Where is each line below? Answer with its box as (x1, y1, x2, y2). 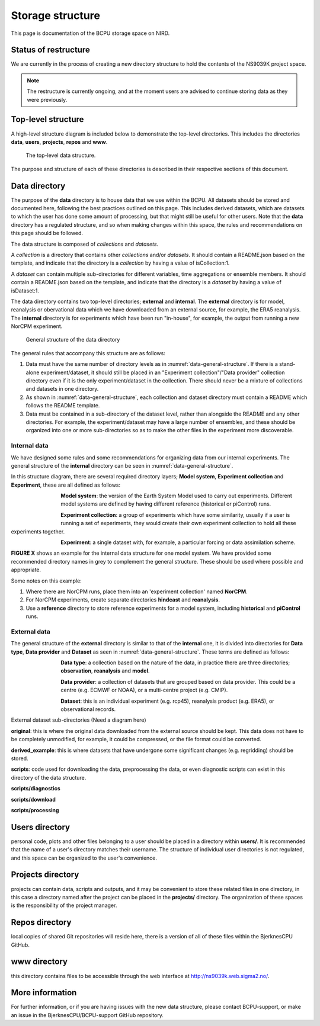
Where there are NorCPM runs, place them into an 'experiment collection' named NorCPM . (25, 588, 248, 595)
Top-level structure (11, 114, 84, 124)
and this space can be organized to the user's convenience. (11, 854, 157, 861)
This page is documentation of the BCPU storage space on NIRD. (11, 30, 170, 37)
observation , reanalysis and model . (60, 667, 150, 674)
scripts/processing (11, 806, 59, 813)
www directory (11, 957, 68, 967)
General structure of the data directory (25, 336, 120, 343)
